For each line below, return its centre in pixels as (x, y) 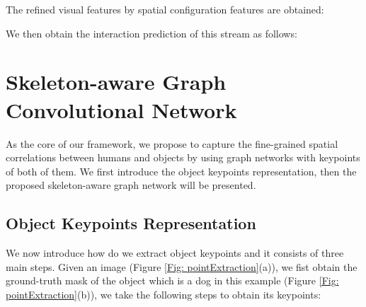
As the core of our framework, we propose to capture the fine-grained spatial (172, 143)
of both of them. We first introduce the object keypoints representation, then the (181, 171)
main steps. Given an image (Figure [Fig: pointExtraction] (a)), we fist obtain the (182, 266)
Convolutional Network (121, 109)
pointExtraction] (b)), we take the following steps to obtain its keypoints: (164, 294)
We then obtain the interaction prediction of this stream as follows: (151, 33)
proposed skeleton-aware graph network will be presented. (131, 185)
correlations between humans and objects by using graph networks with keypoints (183, 157)
